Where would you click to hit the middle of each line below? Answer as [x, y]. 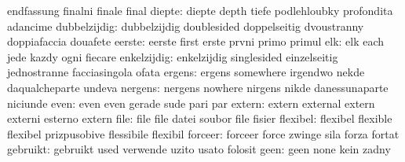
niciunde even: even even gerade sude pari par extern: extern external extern [191, 103]
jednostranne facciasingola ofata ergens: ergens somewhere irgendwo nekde [186, 72]
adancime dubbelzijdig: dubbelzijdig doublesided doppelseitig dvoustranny [186, 26]
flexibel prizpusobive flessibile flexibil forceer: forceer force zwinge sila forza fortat [203, 133]
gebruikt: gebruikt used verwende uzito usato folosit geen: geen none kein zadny [199, 149]
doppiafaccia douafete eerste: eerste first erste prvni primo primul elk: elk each [196, 41]
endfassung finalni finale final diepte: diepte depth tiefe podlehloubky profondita [200, 10]
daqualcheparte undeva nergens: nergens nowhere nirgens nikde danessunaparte [198, 87]
